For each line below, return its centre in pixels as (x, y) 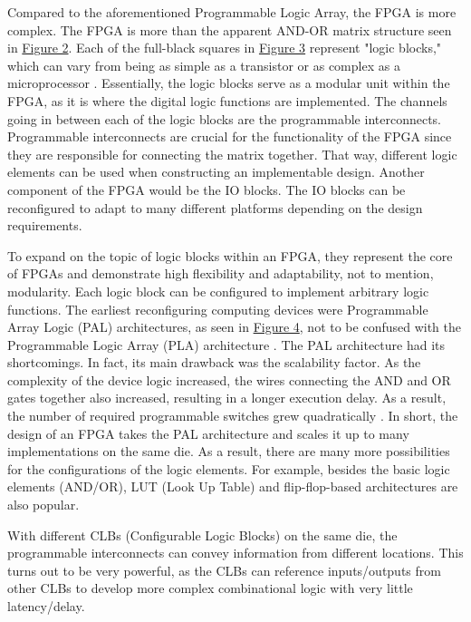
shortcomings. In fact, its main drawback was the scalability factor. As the (214, 362)
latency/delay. (46, 606)
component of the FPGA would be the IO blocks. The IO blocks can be (207, 189)
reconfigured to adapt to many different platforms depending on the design (215, 207)
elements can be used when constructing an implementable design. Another (216, 172)
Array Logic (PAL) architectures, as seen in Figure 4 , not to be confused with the (235, 327)
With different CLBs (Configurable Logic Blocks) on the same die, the (202, 535)
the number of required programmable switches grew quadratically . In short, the (233, 416)
